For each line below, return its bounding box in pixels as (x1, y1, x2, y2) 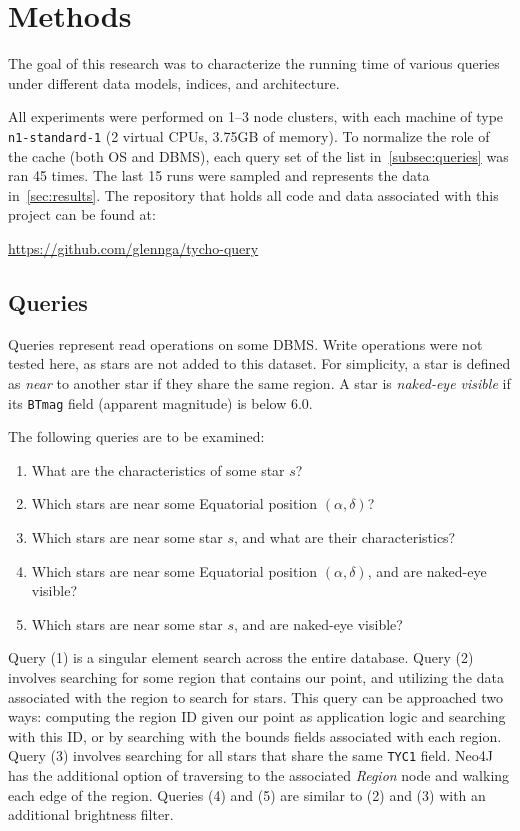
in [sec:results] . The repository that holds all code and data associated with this (8, 184, 499, 205)
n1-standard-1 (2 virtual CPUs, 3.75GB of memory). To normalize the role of (8, 125, 490, 146)
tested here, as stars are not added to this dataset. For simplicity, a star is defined (8, 353, 511, 374)
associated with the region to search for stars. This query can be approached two (8, 686, 503, 707)
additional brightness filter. (8, 804, 174, 825)
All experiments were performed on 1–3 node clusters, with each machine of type (8, 106, 504, 127)
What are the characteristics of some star (31, 459, 285, 480)
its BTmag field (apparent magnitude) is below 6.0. (8, 392, 313, 413)
